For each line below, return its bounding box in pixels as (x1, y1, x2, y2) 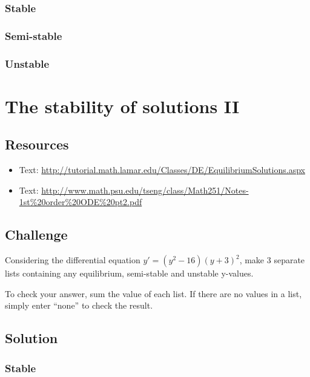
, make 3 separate (239, 254, 305, 266)
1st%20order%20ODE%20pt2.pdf (19, 195, 142, 208)
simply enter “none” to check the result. (5, 299, 153, 312)
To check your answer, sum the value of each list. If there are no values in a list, (5, 287, 302, 300)
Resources (5, 135, 69, 154)
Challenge (5, 225, 68, 244)
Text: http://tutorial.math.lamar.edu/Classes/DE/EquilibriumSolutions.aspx (19, 163, 305, 176)
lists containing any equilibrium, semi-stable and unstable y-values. (5, 267, 254, 280)
